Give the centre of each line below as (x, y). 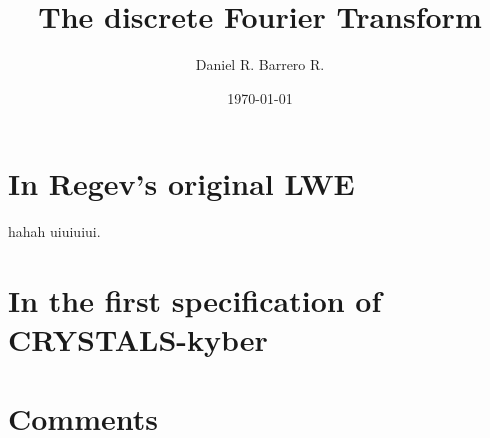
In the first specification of (195, 300)
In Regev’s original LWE (181, 183)
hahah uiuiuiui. (54, 231)
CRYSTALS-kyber (138, 339)
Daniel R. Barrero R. (260, 64)
